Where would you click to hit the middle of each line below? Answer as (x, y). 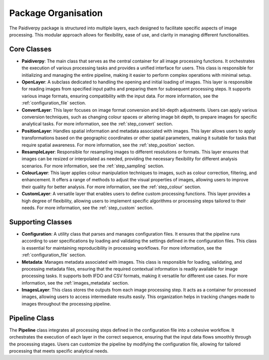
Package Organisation (56, 13)
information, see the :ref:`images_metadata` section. (75, 283)
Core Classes (30, 49)
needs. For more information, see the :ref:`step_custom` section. (88, 208)
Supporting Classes (41, 222)
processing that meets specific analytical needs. (59, 351)
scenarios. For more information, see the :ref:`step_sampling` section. (93, 166)
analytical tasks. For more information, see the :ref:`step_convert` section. (97, 124)
